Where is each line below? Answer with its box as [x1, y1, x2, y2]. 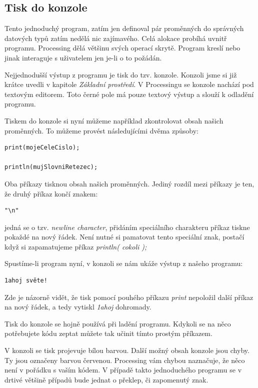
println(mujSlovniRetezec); [4, 163, 98, 171]
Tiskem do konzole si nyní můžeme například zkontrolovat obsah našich [4, 115, 223, 125]
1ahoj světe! [4, 277, 47, 284]
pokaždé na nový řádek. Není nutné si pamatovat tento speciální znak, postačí [4, 231, 244, 242]
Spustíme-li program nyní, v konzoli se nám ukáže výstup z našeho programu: [4, 258, 243, 268]
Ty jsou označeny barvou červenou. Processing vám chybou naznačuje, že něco [4, 354, 245, 365]
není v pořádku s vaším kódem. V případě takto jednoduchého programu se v [4, 364, 242, 375]
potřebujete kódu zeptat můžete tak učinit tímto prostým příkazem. [4, 328, 212, 338]
